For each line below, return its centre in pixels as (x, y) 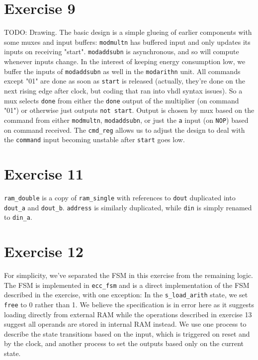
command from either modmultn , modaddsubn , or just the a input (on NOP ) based (126, 120)
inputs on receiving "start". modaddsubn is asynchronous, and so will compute (122, 51)
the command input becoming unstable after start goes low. (94, 139)
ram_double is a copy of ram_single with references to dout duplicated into (120, 197)
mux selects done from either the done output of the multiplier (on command (122, 100)
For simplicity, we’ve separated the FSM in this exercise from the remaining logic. (129, 275)
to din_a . (18, 217)
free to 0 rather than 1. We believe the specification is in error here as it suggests (129, 304)
